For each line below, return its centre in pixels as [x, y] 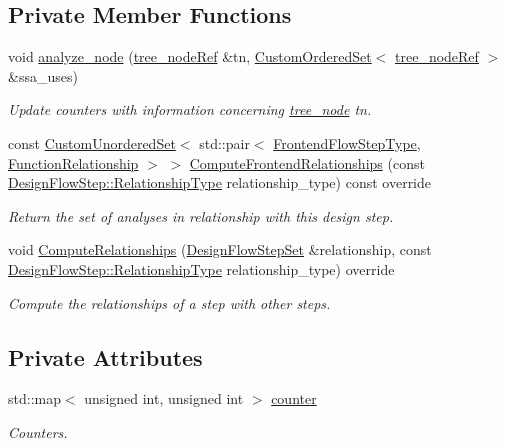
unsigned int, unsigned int [164, 398]
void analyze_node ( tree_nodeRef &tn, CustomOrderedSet [190, 56]
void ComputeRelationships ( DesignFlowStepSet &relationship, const [220, 249]
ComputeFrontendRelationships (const [307, 162]
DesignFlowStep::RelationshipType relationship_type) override [201, 268]
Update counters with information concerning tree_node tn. [190, 109]
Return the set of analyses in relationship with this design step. [201, 215]
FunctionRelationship [73, 162]
